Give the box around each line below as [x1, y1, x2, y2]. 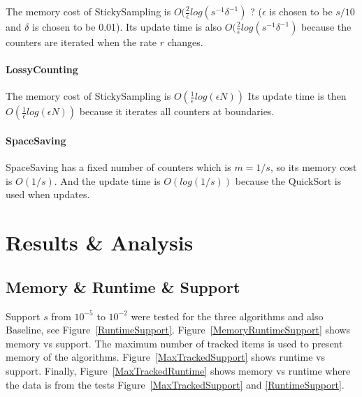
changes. [167, 35, 203, 49]
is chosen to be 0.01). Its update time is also [32, 20, 222, 33]
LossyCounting [6, 62, 78, 77]
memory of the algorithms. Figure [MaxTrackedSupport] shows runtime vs [6, 350, 325, 364]
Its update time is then [247, 89, 347, 103]
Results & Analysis [6, 228, 194, 257]
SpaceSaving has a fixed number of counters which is [6, 160, 231, 174]
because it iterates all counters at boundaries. [79, 104, 275, 119]
